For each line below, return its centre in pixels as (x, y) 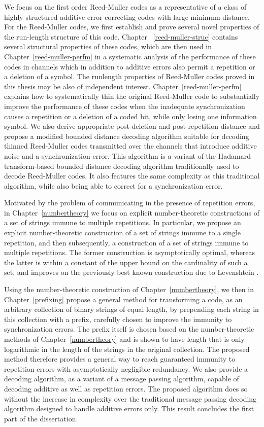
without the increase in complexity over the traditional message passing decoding (130, 398)
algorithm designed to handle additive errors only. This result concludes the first (129, 408)
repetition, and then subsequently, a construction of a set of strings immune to (126, 242)
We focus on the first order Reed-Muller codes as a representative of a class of (125, 7)
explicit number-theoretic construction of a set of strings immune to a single (123, 233)
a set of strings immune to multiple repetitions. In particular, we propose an (123, 222)
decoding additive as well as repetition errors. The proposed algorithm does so (126, 388)
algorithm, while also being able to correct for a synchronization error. (113, 185)
